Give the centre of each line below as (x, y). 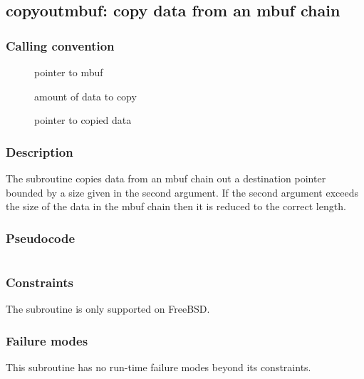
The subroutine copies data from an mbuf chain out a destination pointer (166, 178)
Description (40, 151)
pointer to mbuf (69, 72)
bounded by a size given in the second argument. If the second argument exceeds (182, 192)
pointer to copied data (83, 120)
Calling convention (60, 45)
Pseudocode (41, 238)
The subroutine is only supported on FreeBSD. (108, 309)
